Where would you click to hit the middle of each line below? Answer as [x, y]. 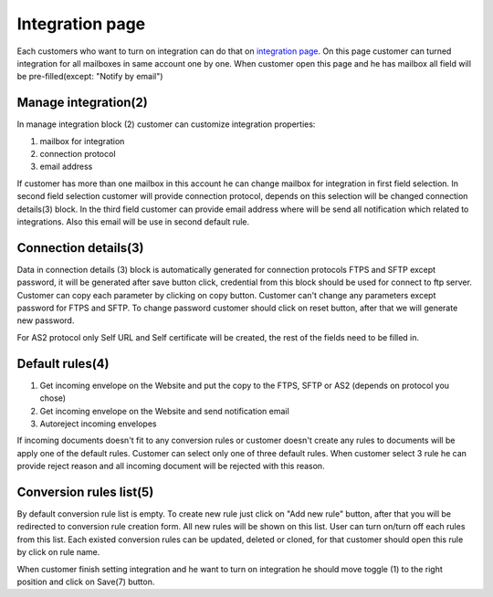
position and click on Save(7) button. [86, 581]
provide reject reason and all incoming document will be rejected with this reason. [171, 466]
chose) [53, 398]
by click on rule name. [58, 552]
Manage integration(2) [82, 103]
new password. [46, 320]
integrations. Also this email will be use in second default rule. [133, 221]
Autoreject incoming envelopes [98, 424]
